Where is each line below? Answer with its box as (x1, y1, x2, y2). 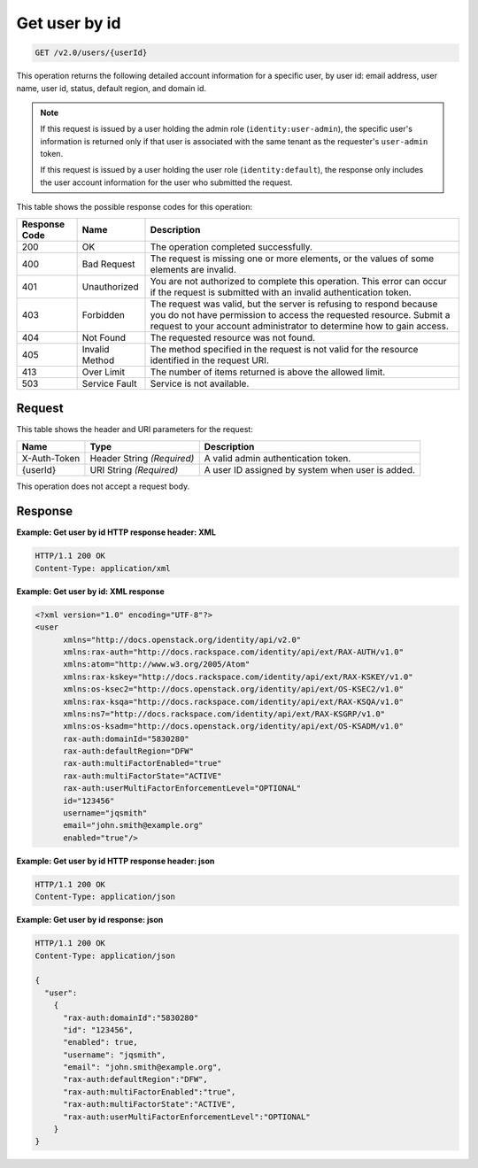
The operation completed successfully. (150, 240, 313, 252)
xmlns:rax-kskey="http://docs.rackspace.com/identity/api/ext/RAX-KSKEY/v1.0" (63, 671, 413, 682)
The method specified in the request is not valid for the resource (150, 343, 419, 355)
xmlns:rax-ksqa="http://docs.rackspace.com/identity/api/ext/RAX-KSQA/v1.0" (63, 696, 405, 707)
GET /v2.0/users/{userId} (35, 48, 148, 58)
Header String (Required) (89, 452, 195, 464)
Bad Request (81, 258, 135, 270)
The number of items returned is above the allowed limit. (150, 366, 386, 378)
